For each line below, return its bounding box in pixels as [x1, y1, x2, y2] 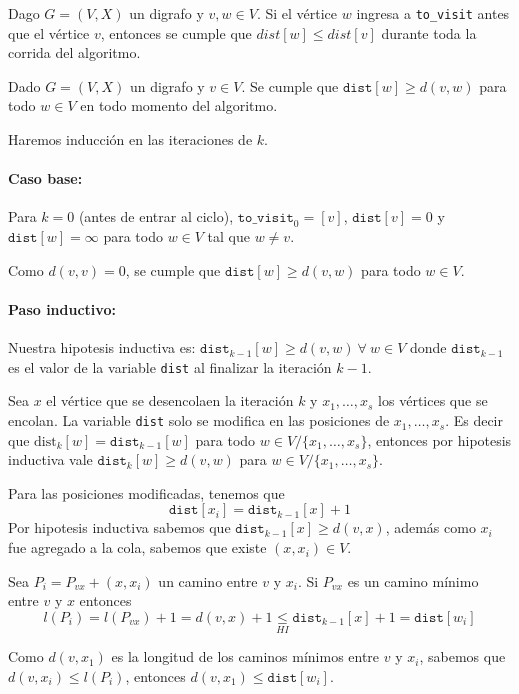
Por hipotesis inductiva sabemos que [8, 517, 231, 538]
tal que [207, 226, 250, 247]
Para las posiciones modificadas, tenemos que [8, 482, 285, 503]
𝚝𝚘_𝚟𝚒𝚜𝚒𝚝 [237, 211, 294, 226]
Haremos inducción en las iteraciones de [8, 129, 253, 150]
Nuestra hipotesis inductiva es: [8, 337, 196, 358]
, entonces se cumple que [100, 22, 252, 43]
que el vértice [8, 22, 90, 43]
